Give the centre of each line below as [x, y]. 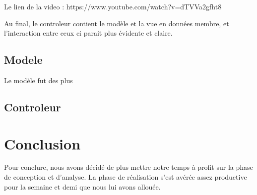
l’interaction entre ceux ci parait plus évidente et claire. [88, 33]
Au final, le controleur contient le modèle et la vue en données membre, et [117, 23]
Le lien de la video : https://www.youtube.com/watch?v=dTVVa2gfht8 [113, 6]
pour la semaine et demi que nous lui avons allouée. [82, 186]
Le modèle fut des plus [38, 80]
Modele [23, 60]
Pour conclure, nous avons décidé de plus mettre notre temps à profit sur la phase [128, 167]
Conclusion [42, 143]
